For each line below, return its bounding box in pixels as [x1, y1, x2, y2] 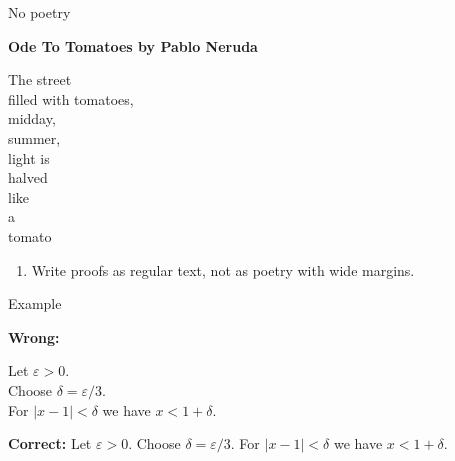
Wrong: [8, 326, 60, 347]
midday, [8, 108, 56, 129]
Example [8, 293, 62, 314]
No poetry [8, 2, 71, 22]
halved [8, 167, 48, 188]
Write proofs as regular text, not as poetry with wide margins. [31, 259, 415, 280]
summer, [8, 127, 61, 148]
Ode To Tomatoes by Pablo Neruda [8, 35, 258, 56]
